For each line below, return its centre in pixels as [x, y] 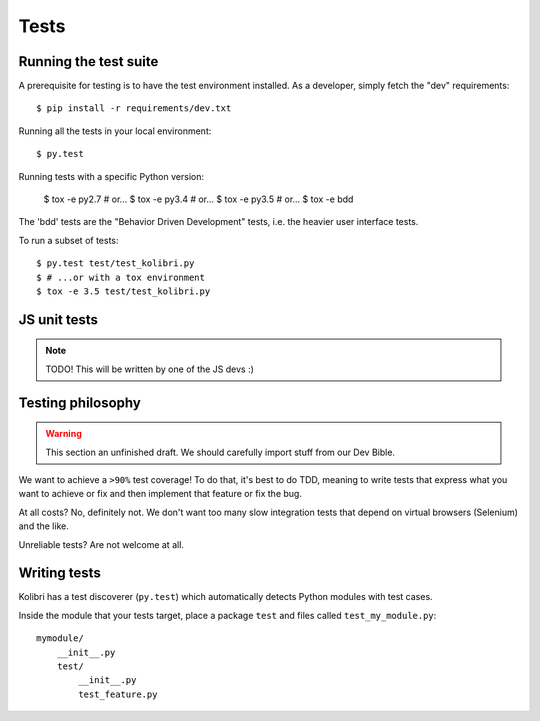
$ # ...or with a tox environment [120, 277]
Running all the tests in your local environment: [115, 131]
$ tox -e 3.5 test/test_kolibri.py [123, 291]
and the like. [43, 526]
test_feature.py [118, 694]
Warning [63, 434]
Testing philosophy [80, 402]
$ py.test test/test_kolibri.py [115, 263]
